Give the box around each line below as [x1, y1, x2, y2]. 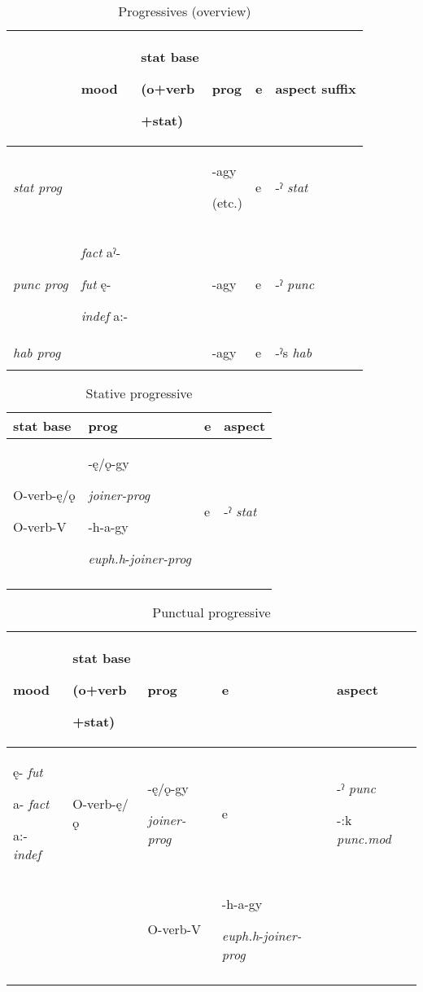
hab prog [13, 343, 61, 362]
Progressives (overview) [118, 2, 251, 20]
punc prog [13, 274, 68, 293]
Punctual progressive [152, 603, 271, 621]
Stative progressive [85, 384, 193, 402]
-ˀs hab [275, 343, 312, 362]
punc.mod [337, 828, 391, 848]
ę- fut [13, 762, 43, 781]
